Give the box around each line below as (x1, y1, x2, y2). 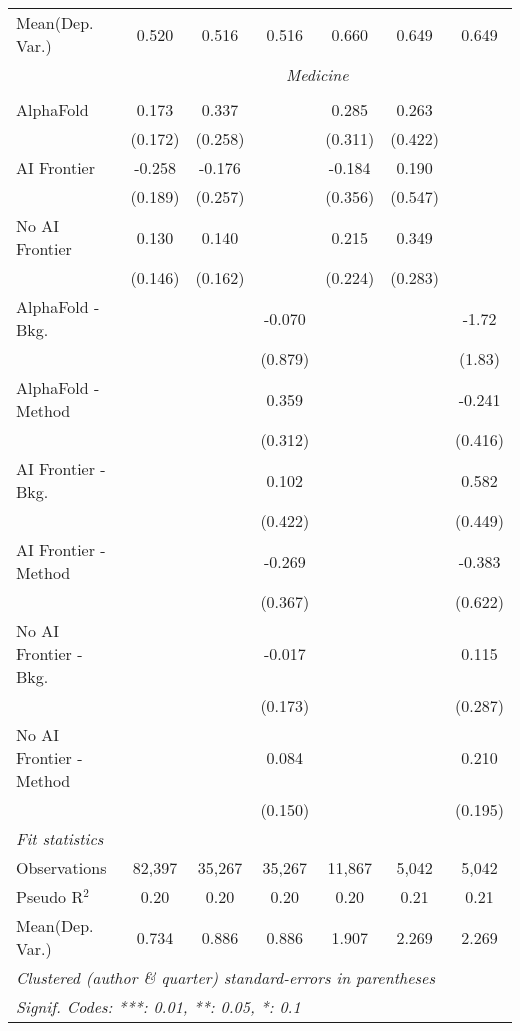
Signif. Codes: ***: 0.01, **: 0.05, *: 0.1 (16, 995, 301, 1018)
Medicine (285, 63, 349, 86)
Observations (16, 856, 107, 879)
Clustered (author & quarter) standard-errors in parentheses (16, 966, 435, 989)
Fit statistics (16, 827, 104, 850)
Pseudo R (16, 885, 84, 908)
